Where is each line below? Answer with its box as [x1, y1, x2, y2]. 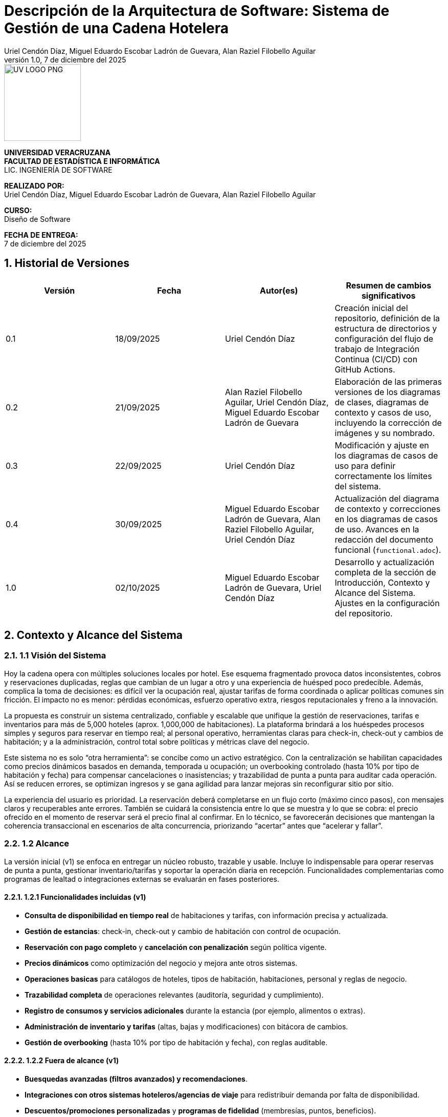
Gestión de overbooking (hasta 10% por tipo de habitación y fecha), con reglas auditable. [25, 1038, 328, 1047]
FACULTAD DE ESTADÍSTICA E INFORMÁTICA [4, 156, 160, 166]
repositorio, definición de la [334, 313, 440, 323]
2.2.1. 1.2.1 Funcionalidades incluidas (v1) [4, 893, 146, 902]
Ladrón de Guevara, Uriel [225, 582, 322, 593]
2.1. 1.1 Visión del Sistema [4, 650, 106, 661]
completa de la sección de [334, 567, 436, 577]
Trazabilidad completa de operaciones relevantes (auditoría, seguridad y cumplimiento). [25, 990, 324, 999]
